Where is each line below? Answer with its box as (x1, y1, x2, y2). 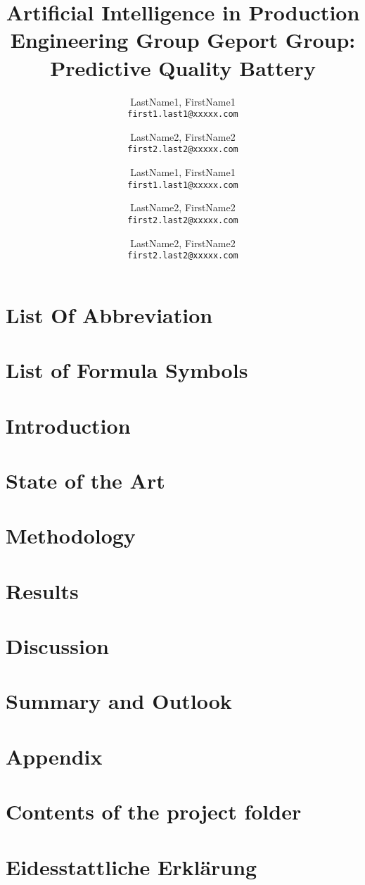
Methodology (6, 521, 136, 550)
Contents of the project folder (6, 797, 302, 826)
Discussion (6, 632, 109, 660)
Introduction (6, 410, 131, 439)
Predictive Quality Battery (50, 53, 316, 82)
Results (6, 576, 79, 605)
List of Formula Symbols (6, 356, 248, 384)
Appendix (6, 741, 103, 770)
